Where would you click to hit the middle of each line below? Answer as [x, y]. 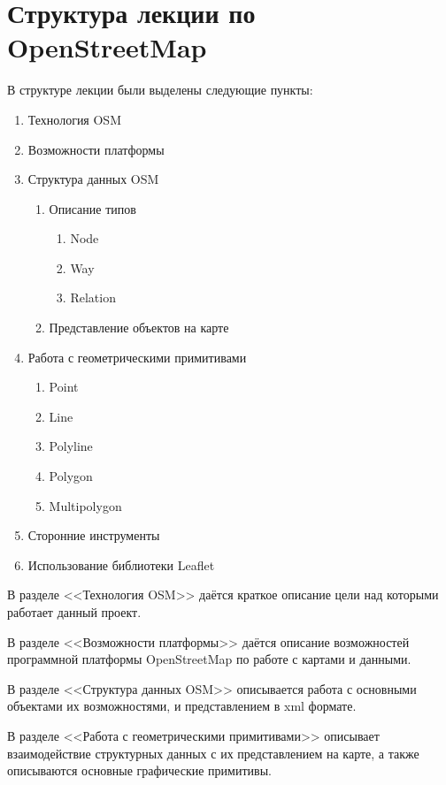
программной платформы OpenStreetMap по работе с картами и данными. [209, 659]
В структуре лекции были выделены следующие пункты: [160, 90]
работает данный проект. [74, 612]
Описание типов [92, 208]
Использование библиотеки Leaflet [121, 564]
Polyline [71, 446]
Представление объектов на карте [139, 328]
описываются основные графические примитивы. [139, 770]
